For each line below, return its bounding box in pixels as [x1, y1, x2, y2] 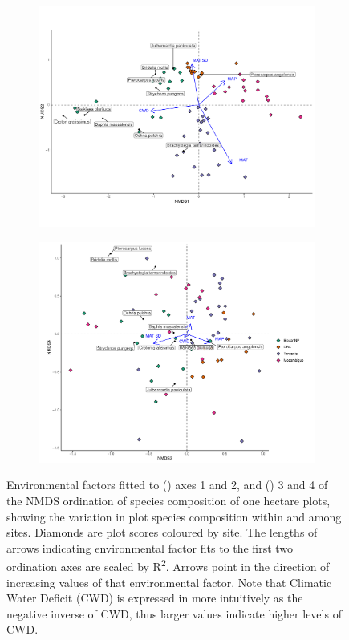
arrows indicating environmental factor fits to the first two [6, 539, 294, 556]
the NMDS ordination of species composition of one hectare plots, [6, 492, 331, 509]
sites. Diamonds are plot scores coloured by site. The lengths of [6, 524, 318, 541]
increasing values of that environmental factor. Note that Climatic [6, 573, 332, 590]
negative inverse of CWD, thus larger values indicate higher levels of [6, 605, 342, 622]
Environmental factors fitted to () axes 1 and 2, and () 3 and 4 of [6, 476, 328, 493]
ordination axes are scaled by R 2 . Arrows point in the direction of [6, 556, 330, 575]
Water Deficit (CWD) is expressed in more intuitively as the [6, 589, 303, 606]
